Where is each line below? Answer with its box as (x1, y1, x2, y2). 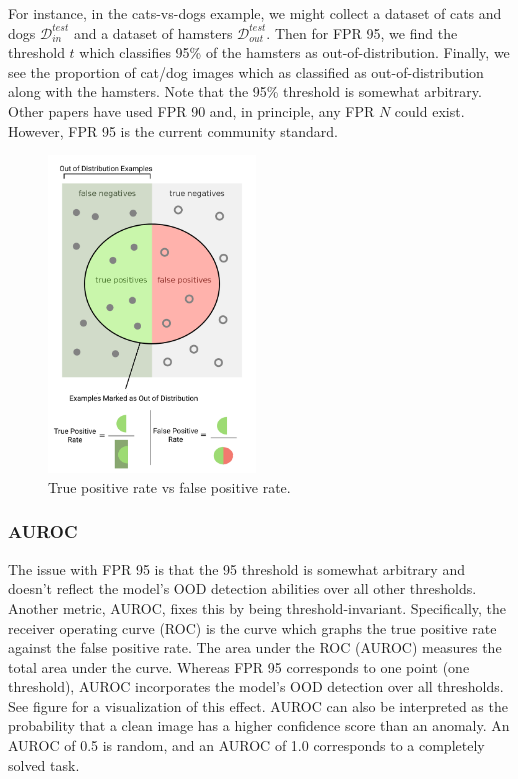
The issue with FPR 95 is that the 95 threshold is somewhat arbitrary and (8, 558, 465, 579)
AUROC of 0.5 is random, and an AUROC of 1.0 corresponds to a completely (8, 735, 485, 756)
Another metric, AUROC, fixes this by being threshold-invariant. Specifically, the (8, 597, 507, 618)
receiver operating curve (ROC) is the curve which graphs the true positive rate (8, 617, 497, 638)
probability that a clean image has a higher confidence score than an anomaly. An (8, 715, 510, 736)
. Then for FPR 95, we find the (266, 22, 458, 43)
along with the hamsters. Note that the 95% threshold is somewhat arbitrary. (8, 81, 482, 102)
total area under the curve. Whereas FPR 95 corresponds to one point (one (8, 656, 470, 677)
